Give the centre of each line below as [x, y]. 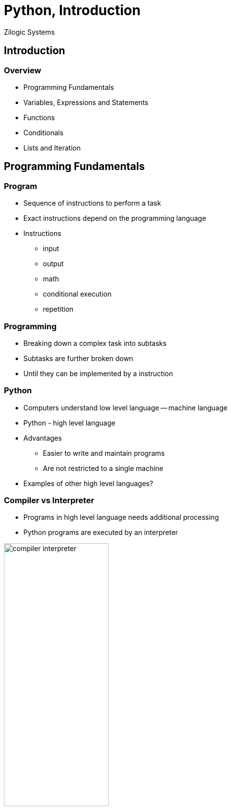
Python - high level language [69, 423]
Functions [39, 117]
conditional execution [77, 294]
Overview [23, 70]
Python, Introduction [72, 10]
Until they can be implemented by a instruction [98, 373]
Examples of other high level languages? [88, 483]
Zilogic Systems [29, 32]
